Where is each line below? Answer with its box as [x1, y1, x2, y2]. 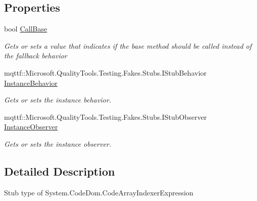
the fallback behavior [4, 50, 67, 61]
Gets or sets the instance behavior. [4, 94, 111, 105]
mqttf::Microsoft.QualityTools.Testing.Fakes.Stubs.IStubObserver [4, 111, 207, 122]
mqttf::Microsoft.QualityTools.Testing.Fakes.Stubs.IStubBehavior [4, 67, 207, 78]
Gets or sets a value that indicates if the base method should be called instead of [4, 40, 252, 51]
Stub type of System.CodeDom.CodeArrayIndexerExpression [4, 187, 194, 197]
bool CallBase [4, 23, 47, 34]
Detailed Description [4, 163, 115, 179]
